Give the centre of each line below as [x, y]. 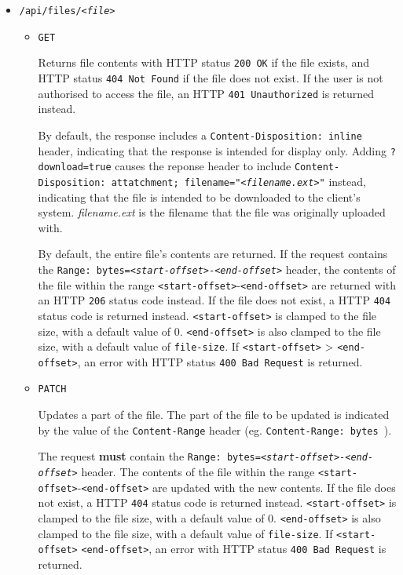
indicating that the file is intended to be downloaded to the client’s [199, 197]
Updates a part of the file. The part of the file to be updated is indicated [214, 415]
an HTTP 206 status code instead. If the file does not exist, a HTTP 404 [214, 300]
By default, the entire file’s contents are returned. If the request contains [213, 254]
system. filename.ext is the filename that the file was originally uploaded [212, 212]
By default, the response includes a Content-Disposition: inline [200, 135]
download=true [75, 167]
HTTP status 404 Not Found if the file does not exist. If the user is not [211, 77]
